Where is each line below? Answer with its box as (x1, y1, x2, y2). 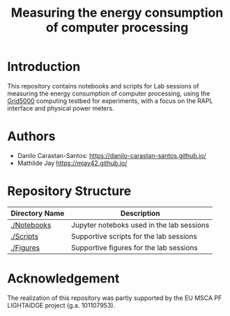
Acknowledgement (7, 271, 120, 286)
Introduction (7, 59, 81, 74)
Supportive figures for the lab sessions (70, 242, 198, 252)
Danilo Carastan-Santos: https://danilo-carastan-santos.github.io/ (17, 151, 207, 159)
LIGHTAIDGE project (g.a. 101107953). (7, 301, 116, 309)
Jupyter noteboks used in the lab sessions (70, 220, 210, 230)
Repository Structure (7, 183, 132, 199)
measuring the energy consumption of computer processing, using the (7, 89, 210, 97)
